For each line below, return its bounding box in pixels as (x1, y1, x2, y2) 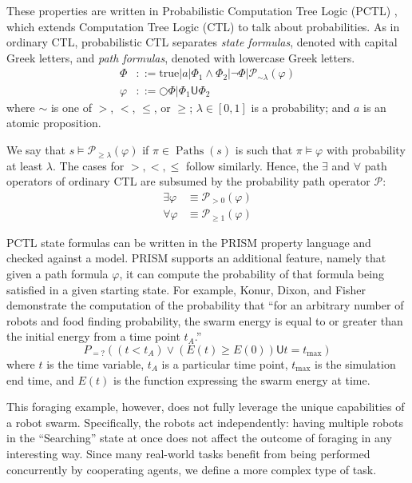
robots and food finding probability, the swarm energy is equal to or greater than (6, 312, 403, 329)
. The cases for (53, 157, 125, 174)
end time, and (6, 371, 74, 388)
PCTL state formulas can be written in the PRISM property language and (6, 234, 371, 250)
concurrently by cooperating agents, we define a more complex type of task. (6, 461, 377, 477)
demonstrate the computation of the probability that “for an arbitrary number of (6, 297, 404, 313)
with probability (326, 142, 406, 158)
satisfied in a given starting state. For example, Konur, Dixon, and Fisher (6, 281, 366, 297)
